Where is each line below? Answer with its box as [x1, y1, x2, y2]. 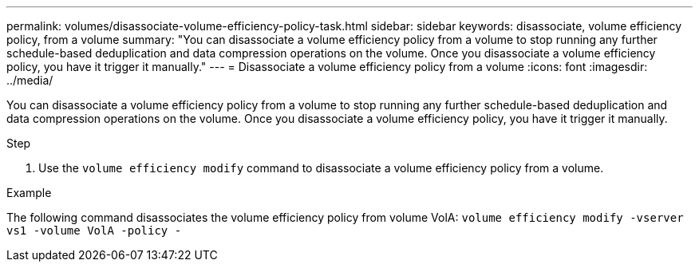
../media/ [6, 73, 53, 87]
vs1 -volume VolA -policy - [6, 224, 182, 237]
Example [6, 186, 52, 199]
